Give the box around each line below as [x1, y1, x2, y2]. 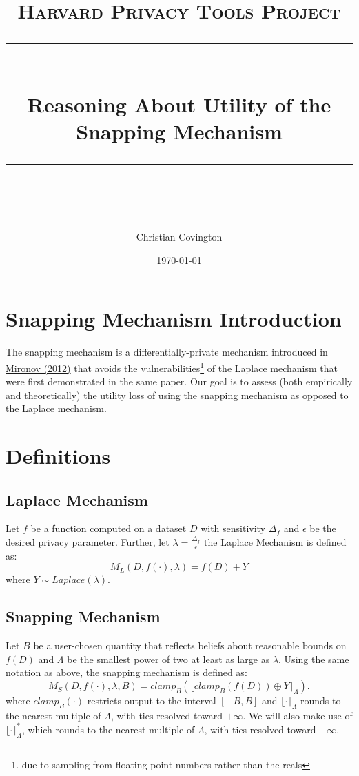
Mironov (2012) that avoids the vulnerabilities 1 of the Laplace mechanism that [6, 358, 338, 375]
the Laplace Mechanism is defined [204, 535, 347, 549]
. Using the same [278, 651, 349, 666]
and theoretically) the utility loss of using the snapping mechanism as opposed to [6, 387, 349, 402]
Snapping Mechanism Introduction [6, 305, 342, 333]
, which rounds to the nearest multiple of [21, 722, 195, 736]
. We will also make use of [243, 708, 353, 722]
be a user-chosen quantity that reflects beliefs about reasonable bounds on [33, 638, 347, 653]
